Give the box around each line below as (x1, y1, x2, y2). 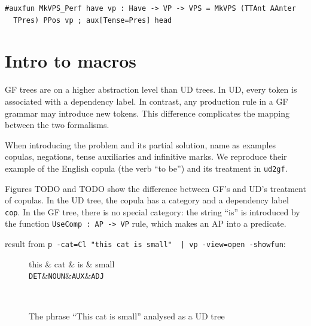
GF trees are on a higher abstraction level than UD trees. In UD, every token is (5, 83, 297, 96)
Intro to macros (5, 48, 137, 73)
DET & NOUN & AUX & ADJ (29, 269, 104, 282)
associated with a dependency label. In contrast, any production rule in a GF (5, 95, 288, 107)
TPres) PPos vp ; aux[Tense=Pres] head (13, 16, 172, 25)
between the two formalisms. (5, 118, 109, 131)
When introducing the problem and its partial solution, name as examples (5, 138, 276, 151)
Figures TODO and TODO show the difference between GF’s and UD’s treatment (5, 182, 306, 194)
